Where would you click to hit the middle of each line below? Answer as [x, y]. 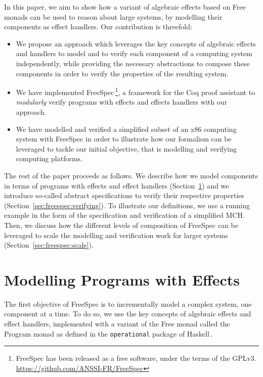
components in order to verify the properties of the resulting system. [122, 73]
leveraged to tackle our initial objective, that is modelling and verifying [126, 148]
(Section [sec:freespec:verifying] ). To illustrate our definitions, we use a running [127, 205]
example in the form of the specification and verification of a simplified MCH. [124, 215]
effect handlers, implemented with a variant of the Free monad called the [117, 324]
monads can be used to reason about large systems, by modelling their [113, 16]
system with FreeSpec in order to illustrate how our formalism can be [124, 139]
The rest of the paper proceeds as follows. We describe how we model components [131, 175]
